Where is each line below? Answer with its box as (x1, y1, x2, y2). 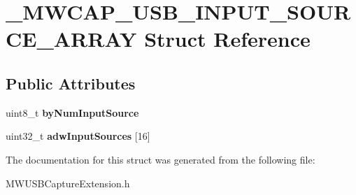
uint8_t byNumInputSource (6, 105, 139, 120)
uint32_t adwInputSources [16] (6, 129, 150, 143)
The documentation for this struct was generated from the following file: (6, 152, 315, 166)
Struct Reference (144, 24, 311, 53)
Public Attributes (6, 72, 136, 94)
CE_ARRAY (6, 24, 137, 53)
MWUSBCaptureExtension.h (6, 175, 130, 190)
